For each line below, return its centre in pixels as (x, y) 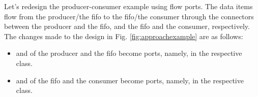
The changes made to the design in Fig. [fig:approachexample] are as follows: (124, 36)
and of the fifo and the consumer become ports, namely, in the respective (130, 80)
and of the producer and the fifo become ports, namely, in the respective (129, 53)
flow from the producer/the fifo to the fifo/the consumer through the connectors (129, 16)
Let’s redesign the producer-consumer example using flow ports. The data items (128, 6)
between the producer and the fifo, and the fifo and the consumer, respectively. (127, 26)
